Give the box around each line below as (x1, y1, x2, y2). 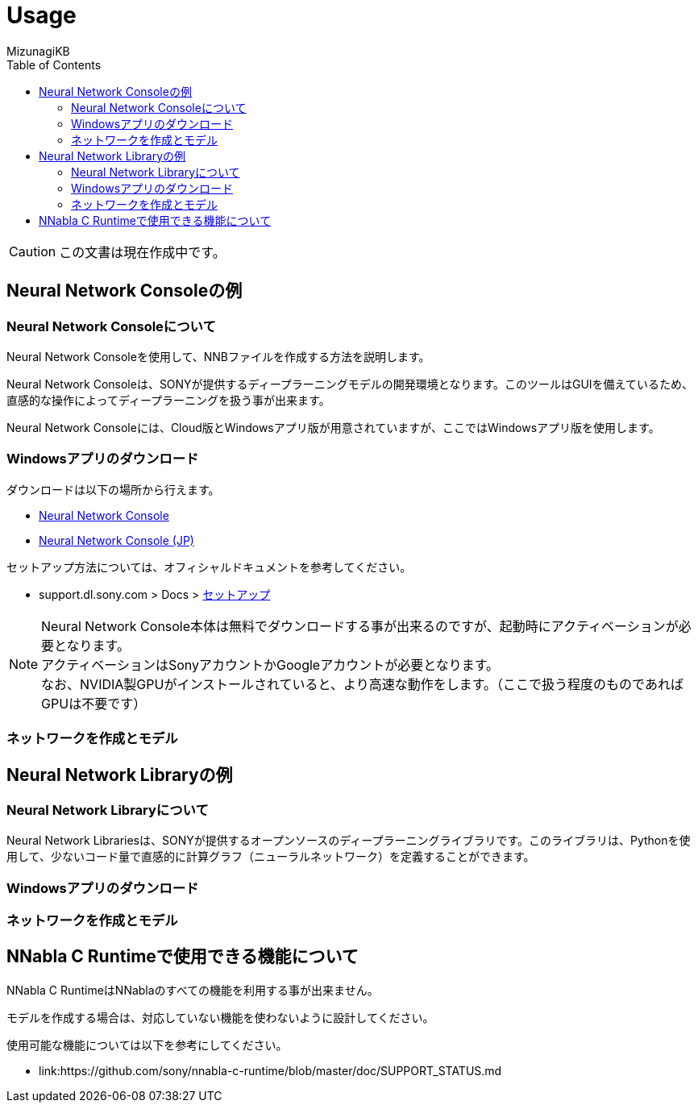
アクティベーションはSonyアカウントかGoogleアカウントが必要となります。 (41, 656, 500, 673)
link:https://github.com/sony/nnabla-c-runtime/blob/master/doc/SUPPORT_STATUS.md (39, 1063, 502, 1078)
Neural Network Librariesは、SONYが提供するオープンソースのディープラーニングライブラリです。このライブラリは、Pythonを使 (6, 833, 691, 848)
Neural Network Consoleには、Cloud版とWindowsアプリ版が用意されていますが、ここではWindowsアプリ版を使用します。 (6, 420, 660, 434)
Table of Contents (6, 57, 102, 72)
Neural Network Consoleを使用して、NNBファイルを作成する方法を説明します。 (6, 349, 430, 363)
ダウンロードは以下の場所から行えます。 (6, 482, 220, 496)
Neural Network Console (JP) (39, 533, 194, 547)
